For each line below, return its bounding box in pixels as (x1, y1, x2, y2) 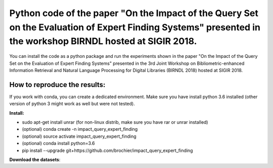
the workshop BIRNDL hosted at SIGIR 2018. (9, 36, 197, 47)
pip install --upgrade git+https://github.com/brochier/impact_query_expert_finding (22, 147, 193, 153)
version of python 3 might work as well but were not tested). (9, 101, 135, 107)
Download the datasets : (9, 156, 61, 162)
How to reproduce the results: (9, 80, 106, 89)
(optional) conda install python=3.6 (22, 140, 96, 146)
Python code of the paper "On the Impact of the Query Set (9, 8, 259, 19)
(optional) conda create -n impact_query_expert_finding (22, 126, 138, 132)
